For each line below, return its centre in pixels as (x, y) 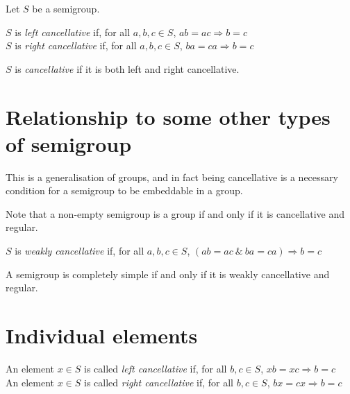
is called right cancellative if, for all (159, 382)
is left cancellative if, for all (73, 32)
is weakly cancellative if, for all (80, 251)
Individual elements (102, 335)
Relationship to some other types (168, 116)
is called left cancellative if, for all (156, 368)
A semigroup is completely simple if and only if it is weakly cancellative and (168, 274)
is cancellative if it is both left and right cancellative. (127, 68)
